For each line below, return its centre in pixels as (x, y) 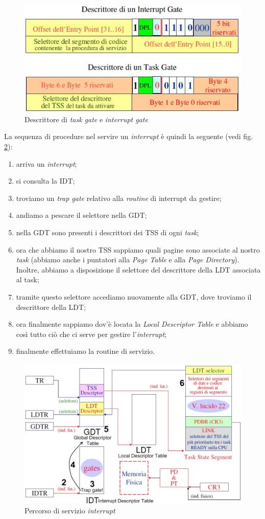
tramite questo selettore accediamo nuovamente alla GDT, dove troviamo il (134, 296)
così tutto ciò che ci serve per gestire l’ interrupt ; (91, 334)
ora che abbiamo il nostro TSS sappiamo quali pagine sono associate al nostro (138, 249)
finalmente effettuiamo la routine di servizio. (86, 351)
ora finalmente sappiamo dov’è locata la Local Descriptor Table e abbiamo (132, 324)
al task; (28, 279)
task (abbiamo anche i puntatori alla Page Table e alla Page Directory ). (128, 259)
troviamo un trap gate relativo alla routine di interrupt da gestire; (119, 198)
